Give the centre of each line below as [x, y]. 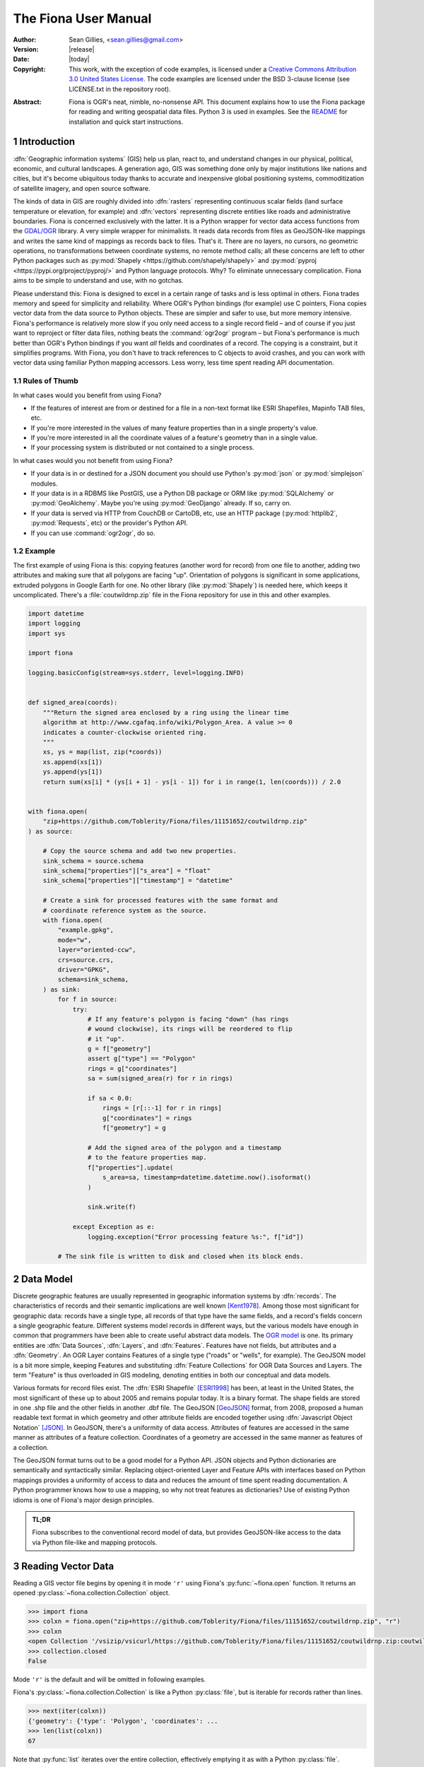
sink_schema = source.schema [93, 861]
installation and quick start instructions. [126, 122]
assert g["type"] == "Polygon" [141, 1059]
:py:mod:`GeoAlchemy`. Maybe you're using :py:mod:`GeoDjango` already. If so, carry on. [161, 503]
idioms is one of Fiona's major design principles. [84, 1500]
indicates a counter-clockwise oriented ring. [125, 732]
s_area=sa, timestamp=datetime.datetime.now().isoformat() [207, 1178]
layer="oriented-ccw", [97, 950]
